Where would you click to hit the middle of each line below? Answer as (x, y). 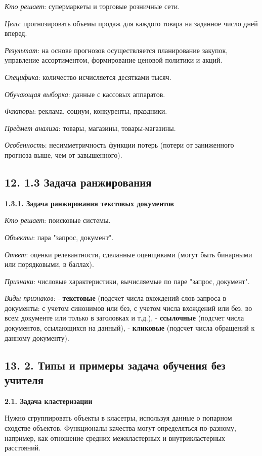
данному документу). (37, 337)
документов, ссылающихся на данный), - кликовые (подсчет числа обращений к (130, 328)
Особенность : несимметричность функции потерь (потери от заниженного (119, 145)
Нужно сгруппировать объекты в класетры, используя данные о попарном (118, 418)
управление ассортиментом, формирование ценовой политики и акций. (114, 60)
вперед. (16, 33)
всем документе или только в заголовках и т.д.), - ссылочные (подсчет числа (124, 318)
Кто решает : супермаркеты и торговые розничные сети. (92, 6)
